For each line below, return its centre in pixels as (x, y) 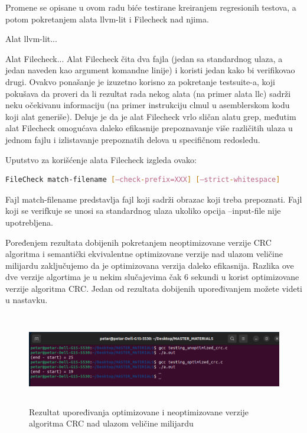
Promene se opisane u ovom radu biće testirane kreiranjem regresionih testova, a (151, 7)
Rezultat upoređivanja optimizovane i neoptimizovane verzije (139, 411)
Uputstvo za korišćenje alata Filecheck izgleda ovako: (101, 159)
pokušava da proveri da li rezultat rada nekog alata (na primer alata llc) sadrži (148, 93)
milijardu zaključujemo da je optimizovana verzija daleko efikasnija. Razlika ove (150, 265)
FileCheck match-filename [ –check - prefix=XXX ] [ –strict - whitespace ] (143, 180)
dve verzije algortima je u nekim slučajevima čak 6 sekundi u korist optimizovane (152, 277)
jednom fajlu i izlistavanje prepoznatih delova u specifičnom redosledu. (133, 139)
